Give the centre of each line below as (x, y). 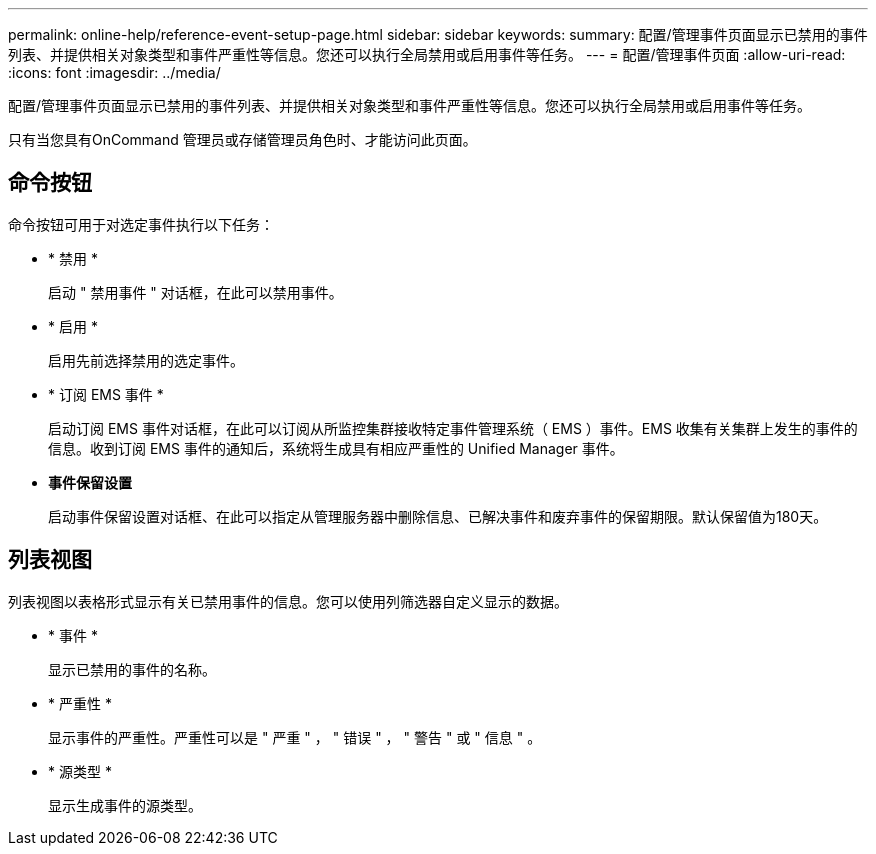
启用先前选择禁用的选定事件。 (146, 360)
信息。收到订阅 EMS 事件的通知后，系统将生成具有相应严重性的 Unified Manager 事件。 (336, 448)
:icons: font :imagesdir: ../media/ (114, 72)
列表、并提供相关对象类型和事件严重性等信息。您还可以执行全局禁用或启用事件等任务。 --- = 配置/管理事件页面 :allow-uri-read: (427, 54)
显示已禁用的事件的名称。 (132, 669)
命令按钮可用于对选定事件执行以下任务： (141, 224)
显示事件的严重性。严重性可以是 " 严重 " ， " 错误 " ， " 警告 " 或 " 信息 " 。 (295, 737)
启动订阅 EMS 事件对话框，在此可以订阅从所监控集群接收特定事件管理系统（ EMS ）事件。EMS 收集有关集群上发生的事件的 (453, 428)
